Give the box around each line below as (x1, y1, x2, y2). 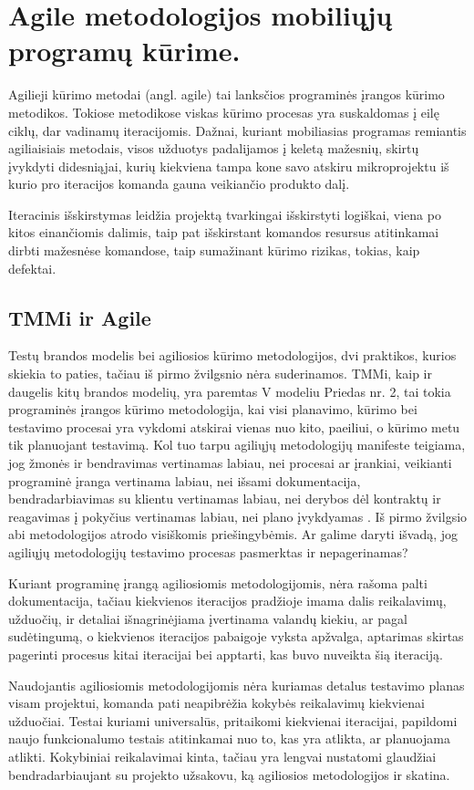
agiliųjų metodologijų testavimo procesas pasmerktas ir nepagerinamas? (8, 542, 408, 561)
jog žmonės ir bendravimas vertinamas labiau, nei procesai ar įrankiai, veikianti (8, 453, 452, 473)
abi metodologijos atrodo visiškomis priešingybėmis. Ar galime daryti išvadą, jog (8, 525, 459, 544)
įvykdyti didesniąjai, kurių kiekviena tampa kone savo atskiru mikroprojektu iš (8, 156, 449, 175)
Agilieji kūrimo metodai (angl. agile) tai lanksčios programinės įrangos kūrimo (8, 85, 445, 104)
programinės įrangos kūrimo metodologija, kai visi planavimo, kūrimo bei (8, 400, 417, 419)
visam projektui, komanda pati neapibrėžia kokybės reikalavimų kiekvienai (8, 693, 425, 712)
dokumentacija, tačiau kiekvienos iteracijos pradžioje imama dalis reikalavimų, (8, 591, 447, 610)
